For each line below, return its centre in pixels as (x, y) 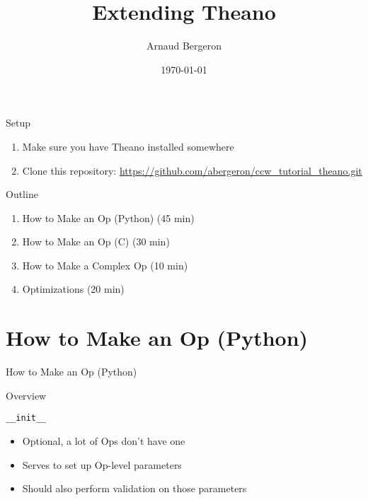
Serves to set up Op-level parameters (102, 464)
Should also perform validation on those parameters (134, 488)
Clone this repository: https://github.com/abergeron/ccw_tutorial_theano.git (192, 170)
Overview (26, 395)
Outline (22, 194)
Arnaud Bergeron (184, 46)
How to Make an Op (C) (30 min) (96, 242)
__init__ (26, 418)
